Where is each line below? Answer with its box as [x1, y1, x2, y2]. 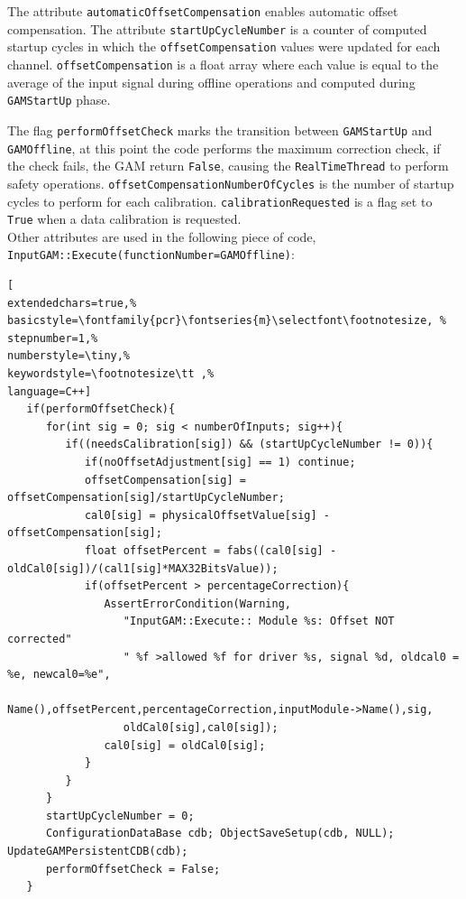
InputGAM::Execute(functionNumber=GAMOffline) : [7, 245, 295, 264]
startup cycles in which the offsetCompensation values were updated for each [7, 37, 441, 56]
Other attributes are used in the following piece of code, [7, 227, 316, 246]
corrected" [7, 632, 72, 645]
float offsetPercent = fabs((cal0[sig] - [84, 543, 337, 557]
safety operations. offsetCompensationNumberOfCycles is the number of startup [7, 173, 454, 192]
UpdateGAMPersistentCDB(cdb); [7, 845, 188, 858]
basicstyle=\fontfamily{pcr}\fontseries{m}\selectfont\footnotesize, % [7, 314, 446, 328]
